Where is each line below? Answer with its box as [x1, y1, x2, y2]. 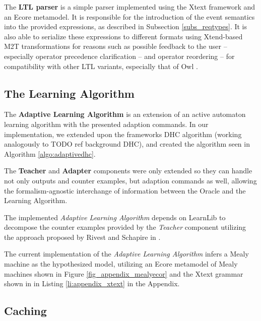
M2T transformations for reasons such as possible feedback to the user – [4, 41, 227, 51]
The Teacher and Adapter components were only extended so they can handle [4, 165, 252, 176]
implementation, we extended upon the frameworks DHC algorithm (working [4, 129, 242, 139]
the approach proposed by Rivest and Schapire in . [4, 231, 161, 242]
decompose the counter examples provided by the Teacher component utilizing [4, 222, 246, 232]
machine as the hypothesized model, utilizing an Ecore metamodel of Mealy [4, 259, 238, 269]
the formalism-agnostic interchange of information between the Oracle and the [4, 185, 246, 196]
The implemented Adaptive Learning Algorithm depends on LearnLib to [4, 212, 226, 222]
